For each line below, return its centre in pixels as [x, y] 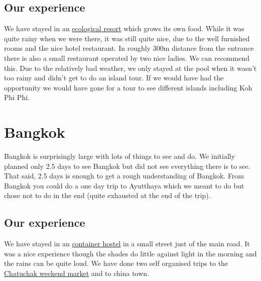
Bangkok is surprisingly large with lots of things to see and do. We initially [120, 156]
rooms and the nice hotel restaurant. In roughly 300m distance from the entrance [129, 48]
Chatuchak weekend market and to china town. [77, 273]
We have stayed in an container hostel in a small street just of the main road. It [127, 244]
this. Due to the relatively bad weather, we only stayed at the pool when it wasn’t [130, 68]
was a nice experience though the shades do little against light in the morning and [130, 253]
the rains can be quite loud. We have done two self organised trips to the [116, 263]
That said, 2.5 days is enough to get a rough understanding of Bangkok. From [124, 176]
